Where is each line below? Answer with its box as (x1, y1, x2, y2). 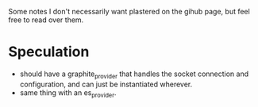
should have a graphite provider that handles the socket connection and (19, 69, 249, 80)
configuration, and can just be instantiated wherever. (19, 79, 193, 89)
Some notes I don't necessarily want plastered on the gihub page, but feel (8, 7, 250, 16)
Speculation (8, 43, 90, 61)
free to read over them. (8, 15, 84, 25)
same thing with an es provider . (19, 87, 117, 99)
